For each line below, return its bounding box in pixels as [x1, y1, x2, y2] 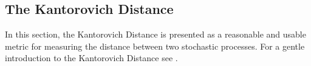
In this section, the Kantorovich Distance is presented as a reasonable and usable [5, 28, 306, 41]
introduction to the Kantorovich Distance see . [5, 51, 178, 64]
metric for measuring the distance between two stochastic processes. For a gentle [5, 39, 305, 52]
